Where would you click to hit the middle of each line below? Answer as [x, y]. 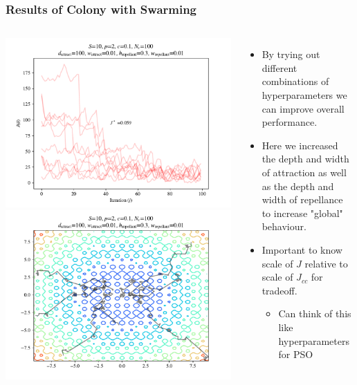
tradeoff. [280, 290]
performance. [290, 122]
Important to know [302, 249]
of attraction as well [304, 172]
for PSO [296, 354]
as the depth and [298, 186]
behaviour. [284, 226]
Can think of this [315, 313]
